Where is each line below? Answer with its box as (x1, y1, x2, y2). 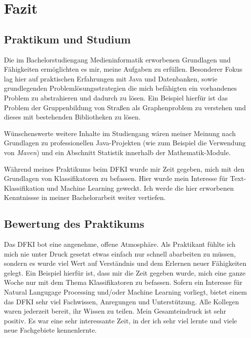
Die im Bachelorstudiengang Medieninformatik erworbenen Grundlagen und (4, 54, 231, 64)
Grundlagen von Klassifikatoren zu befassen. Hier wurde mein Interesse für (4, 173, 228, 183)
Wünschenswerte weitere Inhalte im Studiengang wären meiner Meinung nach (4, 128, 236, 138)
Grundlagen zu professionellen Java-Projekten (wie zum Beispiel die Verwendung (4, 138, 246, 148)
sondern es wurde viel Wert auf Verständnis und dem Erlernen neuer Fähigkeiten (4, 258, 247, 268)
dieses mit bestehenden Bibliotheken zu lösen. (4, 112, 141, 122)
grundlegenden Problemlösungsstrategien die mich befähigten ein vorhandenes (4, 83, 237, 93)
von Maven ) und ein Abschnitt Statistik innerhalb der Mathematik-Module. (4, 147, 231, 157)
